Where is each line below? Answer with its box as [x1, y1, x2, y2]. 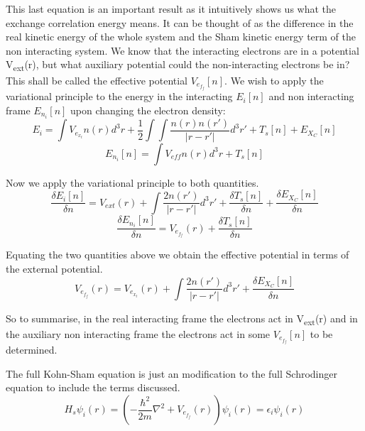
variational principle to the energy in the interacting [6, 89, 233, 104]
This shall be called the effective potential [6, 72, 188, 87]
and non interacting [268, 89, 354, 104]
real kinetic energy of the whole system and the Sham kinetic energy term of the [6, 29, 356, 44]
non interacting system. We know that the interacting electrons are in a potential [6, 43, 359, 58]
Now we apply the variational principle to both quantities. [6, 175, 259, 190]
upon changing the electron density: [70, 102, 226, 117]
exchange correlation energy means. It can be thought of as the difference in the [6, 15, 354, 30]
